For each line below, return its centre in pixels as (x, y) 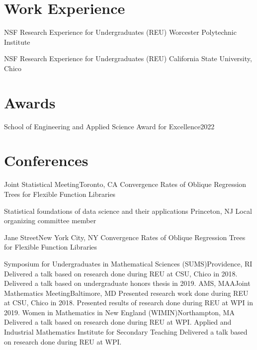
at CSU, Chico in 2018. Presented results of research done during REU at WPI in (129, 303)
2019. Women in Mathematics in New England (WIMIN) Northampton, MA (119, 312)
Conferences (46, 160)
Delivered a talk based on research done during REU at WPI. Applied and (118, 322)
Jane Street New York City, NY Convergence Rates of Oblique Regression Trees (125, 237)
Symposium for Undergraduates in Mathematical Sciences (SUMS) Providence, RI (128, 263)
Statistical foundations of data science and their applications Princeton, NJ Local (128, 211)
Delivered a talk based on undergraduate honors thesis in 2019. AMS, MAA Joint (127, 283)
